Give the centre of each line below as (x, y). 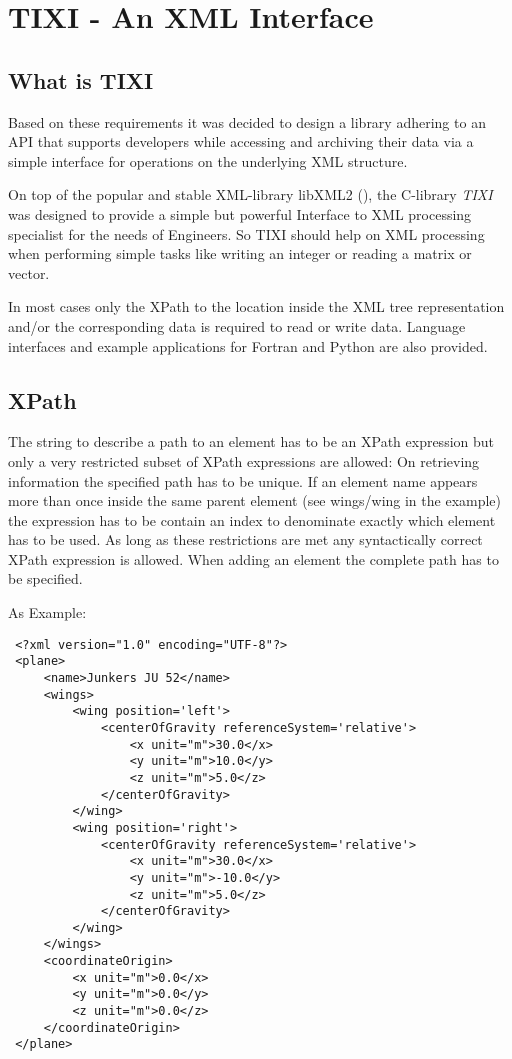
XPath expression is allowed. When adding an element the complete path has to (253, 558)
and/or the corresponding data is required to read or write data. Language (237, 325)
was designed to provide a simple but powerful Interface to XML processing (240, 213)
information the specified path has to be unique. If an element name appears (243, 480)
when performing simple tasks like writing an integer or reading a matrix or (240, 253)
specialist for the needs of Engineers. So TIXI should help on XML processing (246, 233)
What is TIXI (81, 79)
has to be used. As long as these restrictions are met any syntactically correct (245, 539)
